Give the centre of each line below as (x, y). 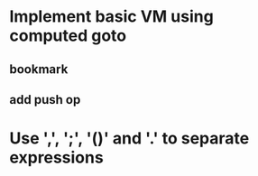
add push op (45, 100)
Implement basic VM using (111, 17)
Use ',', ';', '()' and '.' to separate (129, 139)
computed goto (68, 36)
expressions (56, 157)
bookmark (39, 69)
